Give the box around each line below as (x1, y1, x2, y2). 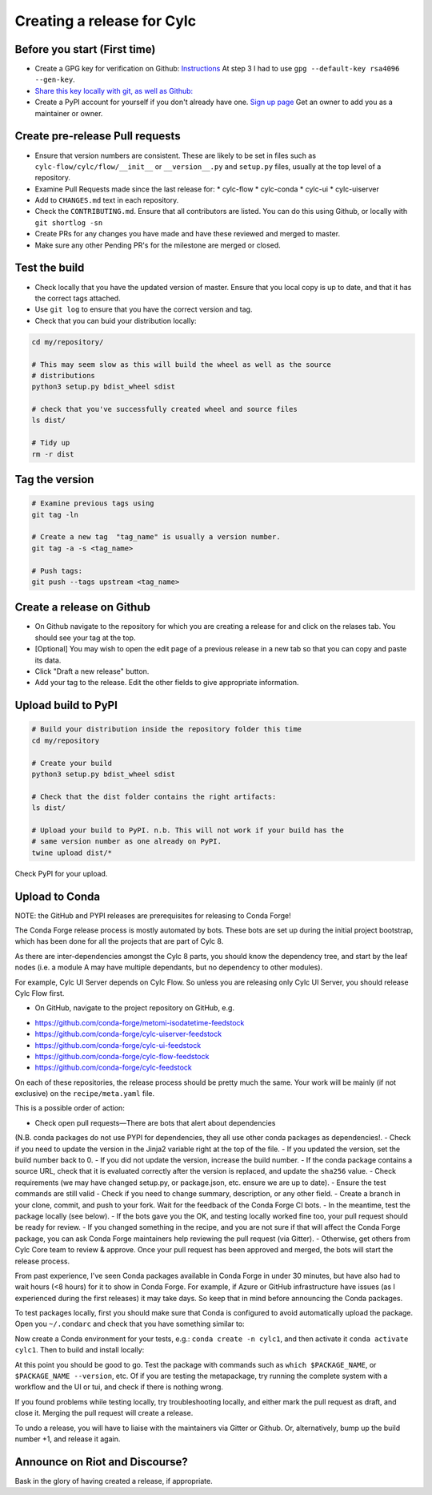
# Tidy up (31, 438, 70, 448)
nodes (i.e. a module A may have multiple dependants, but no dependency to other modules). (14, 962, 323, 973)
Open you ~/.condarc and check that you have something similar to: (14, 1319, 245, 1329)
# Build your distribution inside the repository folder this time (31, 725, 302, 734)
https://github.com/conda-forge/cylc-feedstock (34, 1062, 192, 1073)
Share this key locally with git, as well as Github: (34, 86, 194, 95)
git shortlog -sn (34, 218, 103, 228)
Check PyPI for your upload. (14, 868, 108, 878)
